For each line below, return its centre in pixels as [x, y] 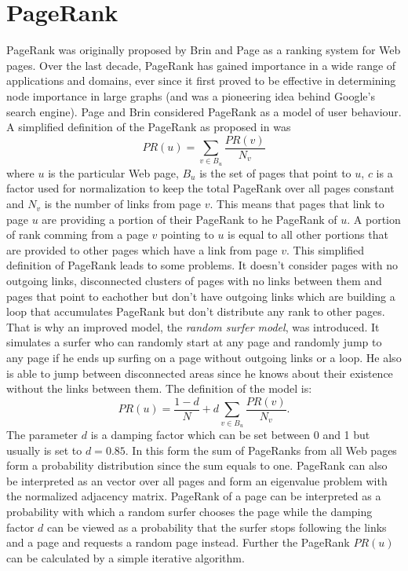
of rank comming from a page [77, 234]
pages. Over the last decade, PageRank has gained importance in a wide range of [201, 65]
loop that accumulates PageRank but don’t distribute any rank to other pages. [196, 311]
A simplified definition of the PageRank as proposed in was [149, 127]
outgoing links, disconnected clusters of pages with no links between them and [194, 281]
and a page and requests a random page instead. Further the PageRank [178, 542]
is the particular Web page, [113, 172]
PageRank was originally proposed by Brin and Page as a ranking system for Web [204, 50]
